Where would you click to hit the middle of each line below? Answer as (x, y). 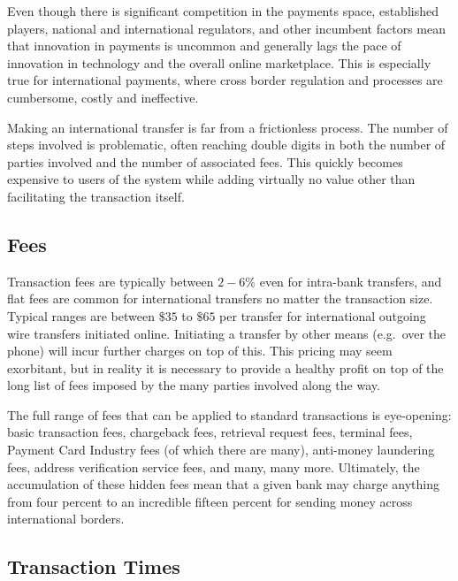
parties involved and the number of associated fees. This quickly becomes (205, 161)
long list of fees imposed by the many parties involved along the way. (194, 385)
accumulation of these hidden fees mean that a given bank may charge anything (224, 484)
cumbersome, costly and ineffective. (103, 97)
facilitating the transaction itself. (96, 196)
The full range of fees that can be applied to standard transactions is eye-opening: (229, 414)
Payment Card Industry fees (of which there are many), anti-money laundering (221, 450)
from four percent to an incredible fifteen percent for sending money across (210, 501)
